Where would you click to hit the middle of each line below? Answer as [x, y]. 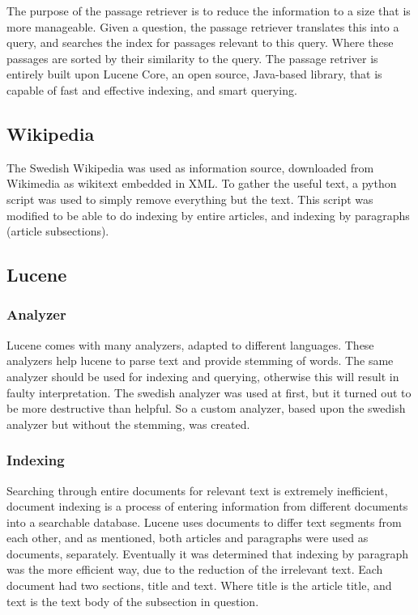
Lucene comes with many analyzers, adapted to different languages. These [190, 344]
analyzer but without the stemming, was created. [128, 424]
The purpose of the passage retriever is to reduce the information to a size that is [209, 11]
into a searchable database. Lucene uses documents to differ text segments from [204, 522]
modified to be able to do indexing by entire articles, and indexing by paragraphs [208, 215]
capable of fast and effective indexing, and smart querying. [152, 89]
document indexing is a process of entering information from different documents [207, 506]
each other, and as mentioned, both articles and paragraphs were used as [188, 538]
